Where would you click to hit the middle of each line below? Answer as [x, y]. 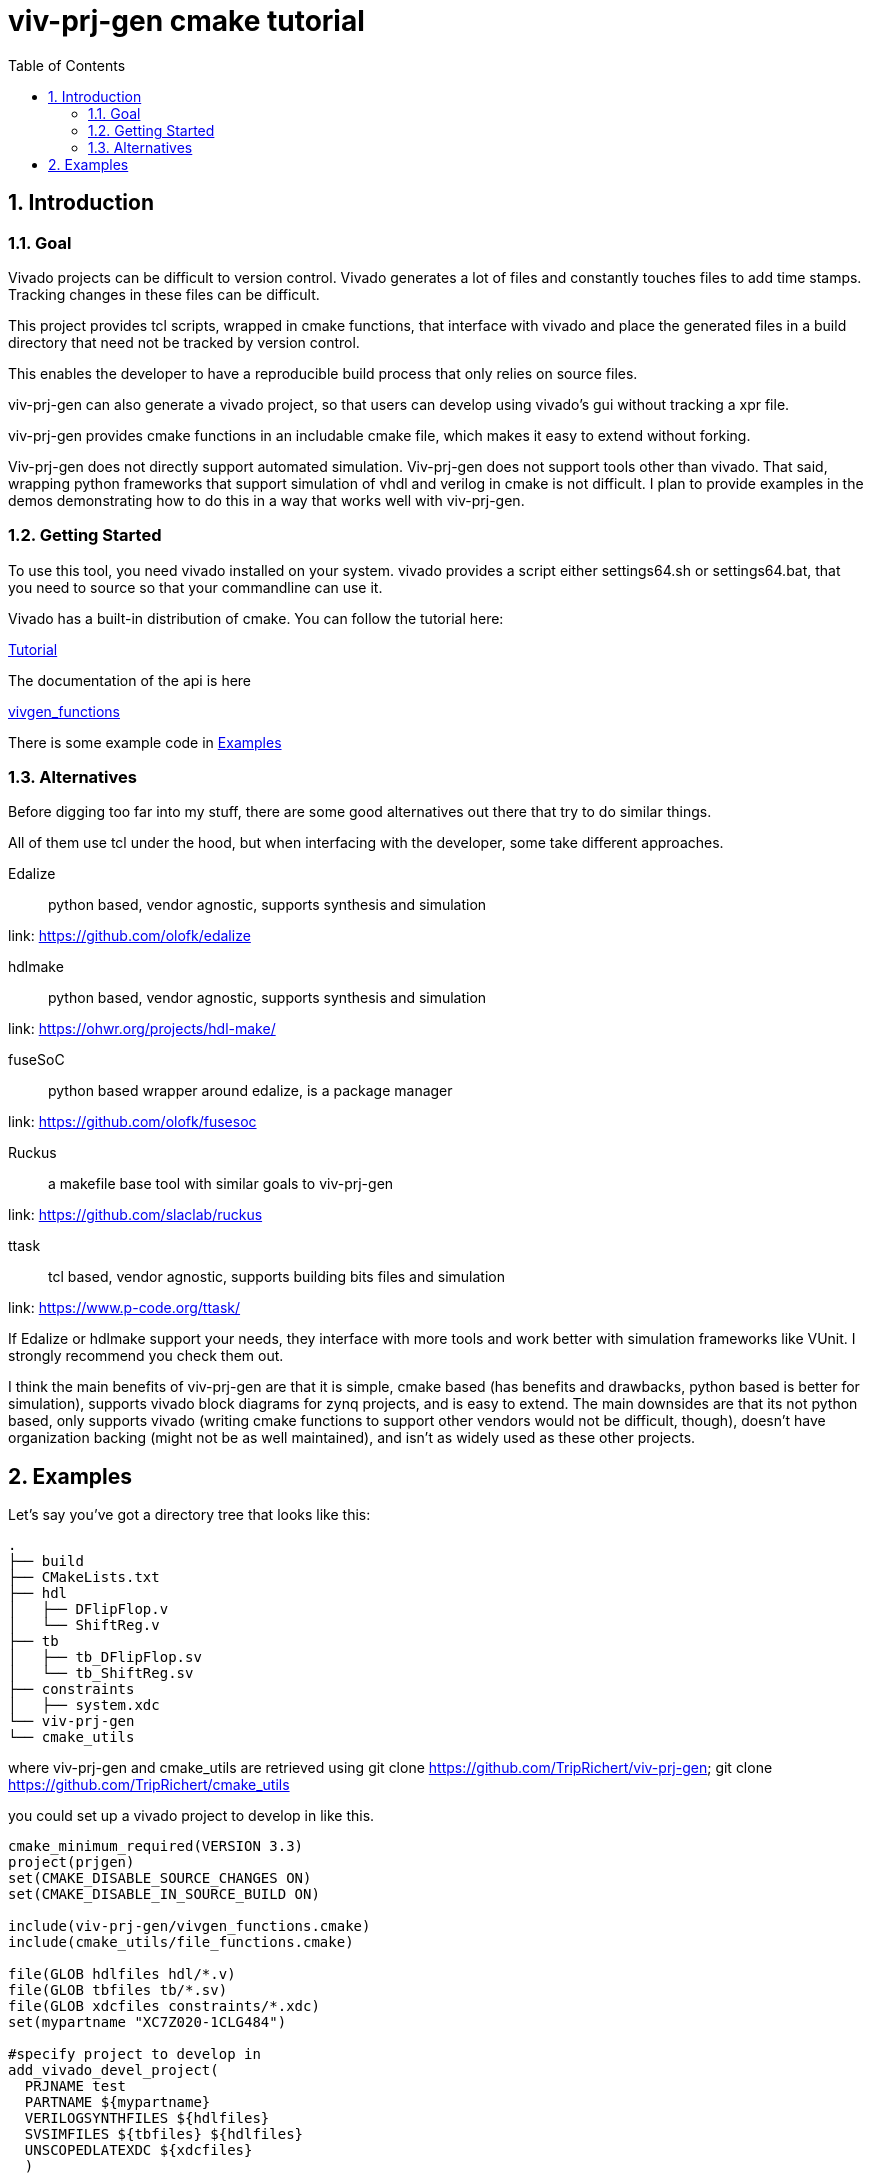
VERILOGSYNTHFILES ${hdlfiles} [147, 2118]
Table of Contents [67, 65]
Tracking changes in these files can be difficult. [164, 294]
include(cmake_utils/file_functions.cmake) [181, 1942]
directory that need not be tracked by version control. [184, 342]
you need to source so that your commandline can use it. [195, 587]
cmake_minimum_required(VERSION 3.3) [156, 1846]
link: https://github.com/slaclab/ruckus [135, 1215]
